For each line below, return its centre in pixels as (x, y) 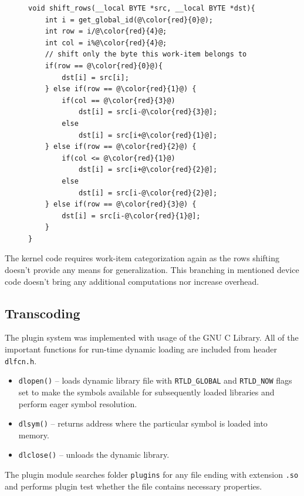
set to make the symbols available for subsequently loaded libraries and (146, 392)
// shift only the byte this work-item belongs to (146, 54)
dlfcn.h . (21, 360)
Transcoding (43, 313)
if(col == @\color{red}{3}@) (119, 100)
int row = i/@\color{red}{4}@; (106, 31)
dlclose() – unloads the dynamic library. (94, 455)
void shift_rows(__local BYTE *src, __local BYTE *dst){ (142, 8)
